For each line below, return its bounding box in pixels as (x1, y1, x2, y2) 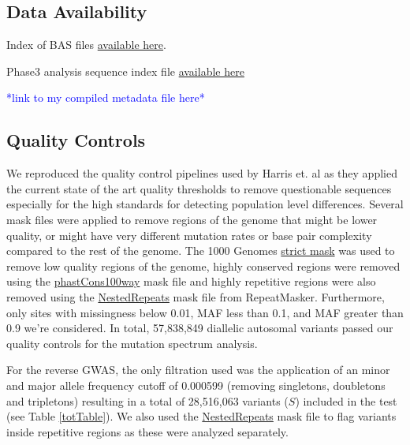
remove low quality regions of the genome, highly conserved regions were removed (6, 257, 401, 274)
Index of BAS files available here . (6, 36, 166, 53)
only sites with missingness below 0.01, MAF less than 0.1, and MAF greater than (6, 304, 404, 320)
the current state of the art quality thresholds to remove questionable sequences (6, 180, 392, 196)
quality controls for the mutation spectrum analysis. (6, 335, 258, 351)
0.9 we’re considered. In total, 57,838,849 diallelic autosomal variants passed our (6, 320, 393, 336)
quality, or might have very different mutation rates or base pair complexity (6, 226, 372, 243)
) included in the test (295, 392, 397, 409)
